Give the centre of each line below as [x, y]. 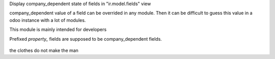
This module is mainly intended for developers [58, 29]
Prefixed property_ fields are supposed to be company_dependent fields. [86, 39]
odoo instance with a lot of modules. [48, 20]
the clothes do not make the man [44, 50]
